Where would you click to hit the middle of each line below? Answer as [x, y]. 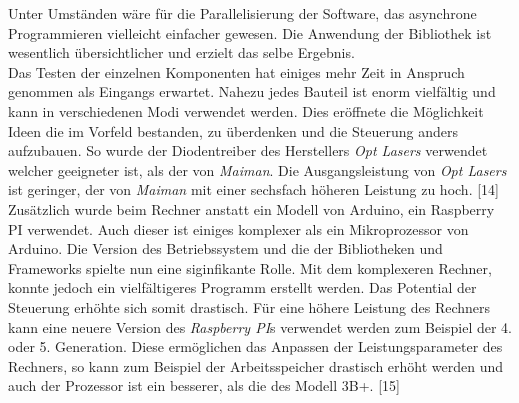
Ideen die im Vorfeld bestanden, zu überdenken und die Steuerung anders [233, 130]
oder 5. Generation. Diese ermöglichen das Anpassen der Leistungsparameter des [255, 346]
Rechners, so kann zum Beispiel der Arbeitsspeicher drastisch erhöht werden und [256, 365]
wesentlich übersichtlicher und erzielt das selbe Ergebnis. [181, 52]
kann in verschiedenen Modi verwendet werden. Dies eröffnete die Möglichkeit [246, 110]
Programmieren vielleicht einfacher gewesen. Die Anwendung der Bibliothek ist [250, 32]
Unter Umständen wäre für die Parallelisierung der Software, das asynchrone [242, 13]
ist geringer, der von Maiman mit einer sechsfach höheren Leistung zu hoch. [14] [253, 189]
